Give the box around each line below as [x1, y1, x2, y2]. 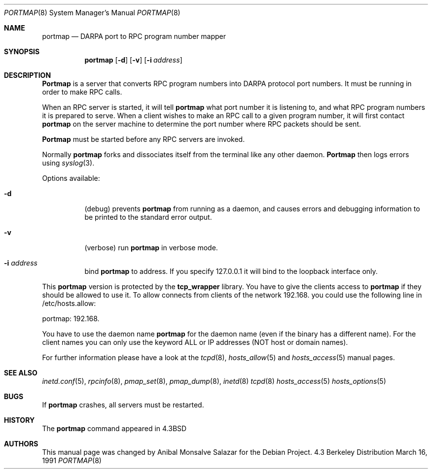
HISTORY [4, 416, 35, 424]
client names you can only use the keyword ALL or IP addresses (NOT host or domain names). [42, 338, 348, 346]
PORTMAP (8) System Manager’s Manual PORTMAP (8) [4, 8, 180, 17]
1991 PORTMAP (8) [42, 456, 102, 465]
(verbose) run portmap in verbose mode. [84, 243, 218, 252]
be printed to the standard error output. [84, 213, 212, 221]
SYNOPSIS [4, 47, 40, 56]
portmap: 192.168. [42, 314, 100, 323]
